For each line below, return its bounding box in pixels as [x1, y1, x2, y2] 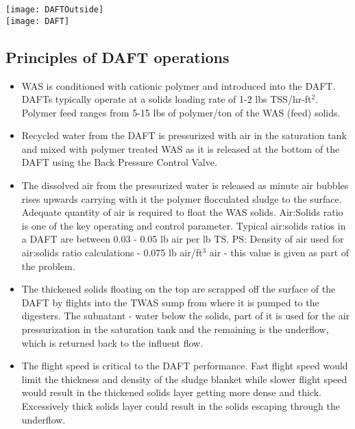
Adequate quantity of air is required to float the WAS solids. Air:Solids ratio [21, 205, 343, 219]
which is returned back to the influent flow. [21, 335, 204, 350]
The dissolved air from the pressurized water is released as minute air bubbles [21, 178, 349, 193]
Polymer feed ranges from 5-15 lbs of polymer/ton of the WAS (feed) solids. [21, 105, 341, 119]
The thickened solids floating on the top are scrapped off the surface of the [21, 282, 336, 296]
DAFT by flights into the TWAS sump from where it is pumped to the [21, 295, 319, 309]
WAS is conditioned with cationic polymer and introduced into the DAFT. [21, 78, 336, 93]
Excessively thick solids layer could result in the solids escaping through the [21, 398, 340, 413]
